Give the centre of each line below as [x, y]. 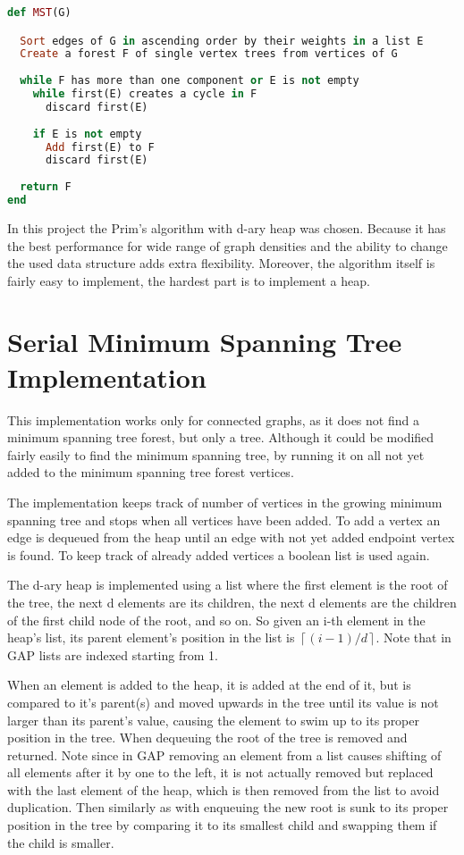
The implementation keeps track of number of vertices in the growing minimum [225, 502]
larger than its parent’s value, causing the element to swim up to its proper [214, 720]
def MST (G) [39, 13]
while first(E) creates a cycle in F [145, 94]
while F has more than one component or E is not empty [190, 81]
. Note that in [413, 637]
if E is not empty [87, 134]
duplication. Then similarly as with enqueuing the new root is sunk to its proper [228, 807]
